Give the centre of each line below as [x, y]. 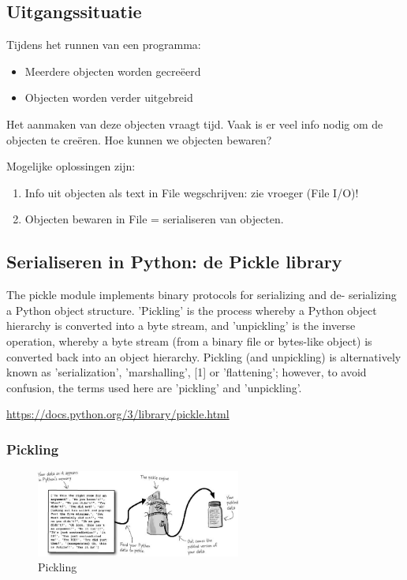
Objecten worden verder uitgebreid [109, 97]
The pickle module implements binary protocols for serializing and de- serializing [202, 295]
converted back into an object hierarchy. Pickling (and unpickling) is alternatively [204, 356]
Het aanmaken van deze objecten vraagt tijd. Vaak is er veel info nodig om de [195, 123]
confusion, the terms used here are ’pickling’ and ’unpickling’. [154, 387]
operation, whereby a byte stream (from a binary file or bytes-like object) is [189, 341]
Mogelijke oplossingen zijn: [71, 166]
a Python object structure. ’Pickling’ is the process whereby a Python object [192, 310]
